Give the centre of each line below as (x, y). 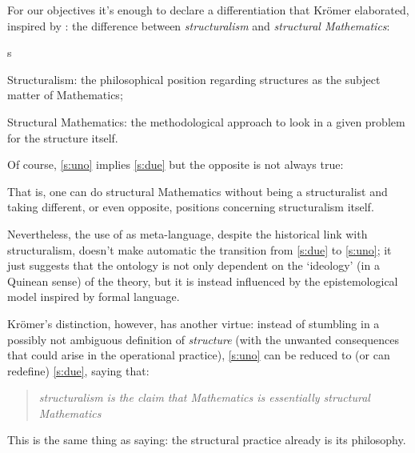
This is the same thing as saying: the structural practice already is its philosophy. (207, 440)
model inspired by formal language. (94, 297)
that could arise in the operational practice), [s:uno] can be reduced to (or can (199, 355)
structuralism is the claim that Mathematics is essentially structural (204, 397)
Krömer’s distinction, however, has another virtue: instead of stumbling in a (194, 323)
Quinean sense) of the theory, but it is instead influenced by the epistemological (203, 281)
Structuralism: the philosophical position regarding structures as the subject (194, 79)
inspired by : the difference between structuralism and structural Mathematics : (199, 25)
